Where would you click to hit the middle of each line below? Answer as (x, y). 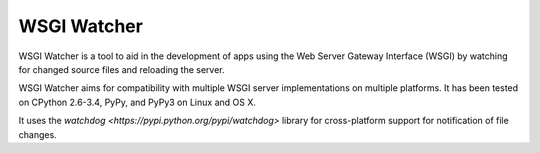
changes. (37, 134)
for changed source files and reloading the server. (121, 69)
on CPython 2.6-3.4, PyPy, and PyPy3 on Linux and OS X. (137, 102)
